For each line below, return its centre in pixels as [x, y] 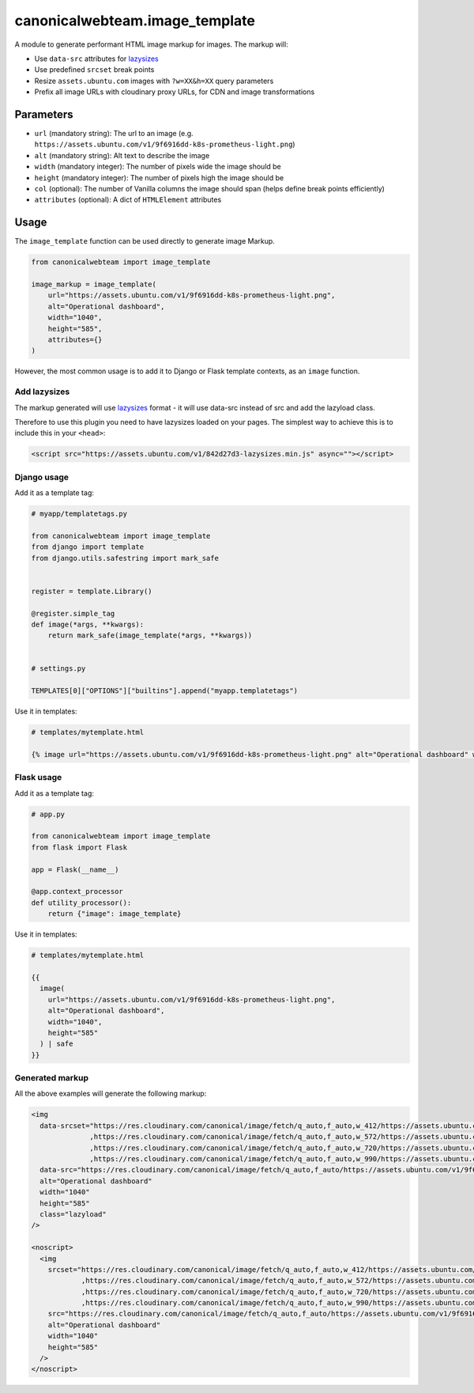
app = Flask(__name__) [75, 869]
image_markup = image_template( [94, 284]
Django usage [42, 477]
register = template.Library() [92, 591]
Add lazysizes [42, 392]
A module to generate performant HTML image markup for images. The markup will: [151, 44]
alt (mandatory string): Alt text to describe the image [122, 155]
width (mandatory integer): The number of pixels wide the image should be [158, 167]
